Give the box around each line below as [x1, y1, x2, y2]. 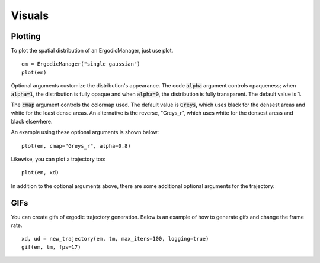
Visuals [11, 9, 49, 22]
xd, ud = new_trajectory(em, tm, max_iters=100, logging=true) [21, 235, 209, 242]
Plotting [11, 31, 41, 41]
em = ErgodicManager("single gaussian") [21, 61, 140, 67]
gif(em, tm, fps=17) [21, 243, 81, 251]
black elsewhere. [11, 118, 53, 125]
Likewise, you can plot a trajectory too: [11, 155, 106, 163]
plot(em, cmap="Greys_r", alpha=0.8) [21, 142, 132, 149]
